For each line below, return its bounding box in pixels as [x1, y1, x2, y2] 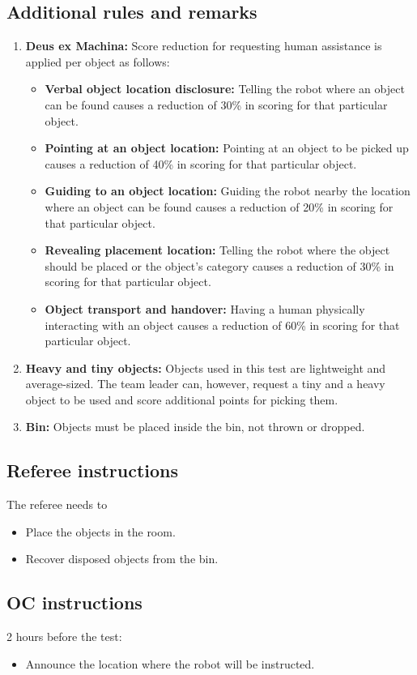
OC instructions [6, 590, 143, 615]
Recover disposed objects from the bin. [25, 550, 219, 567]
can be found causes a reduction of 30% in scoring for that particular [45, 96, 388, 113]
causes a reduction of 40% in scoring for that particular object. [45, 155, 357, 172]
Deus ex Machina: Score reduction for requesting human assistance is [25, 37, 382, 54]
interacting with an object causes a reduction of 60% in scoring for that [45, 316, 400, 333]
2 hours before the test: [6, 628, 122, 645]
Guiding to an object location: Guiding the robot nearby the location [45, 182, 411, 199]
